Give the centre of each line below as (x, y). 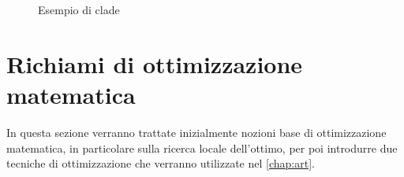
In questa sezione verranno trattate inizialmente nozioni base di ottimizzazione (196, 132)
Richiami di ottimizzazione (155, 63)
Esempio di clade (79, 9)
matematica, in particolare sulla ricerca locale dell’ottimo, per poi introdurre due (202, 147)
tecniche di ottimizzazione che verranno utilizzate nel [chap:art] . (161, 163)
